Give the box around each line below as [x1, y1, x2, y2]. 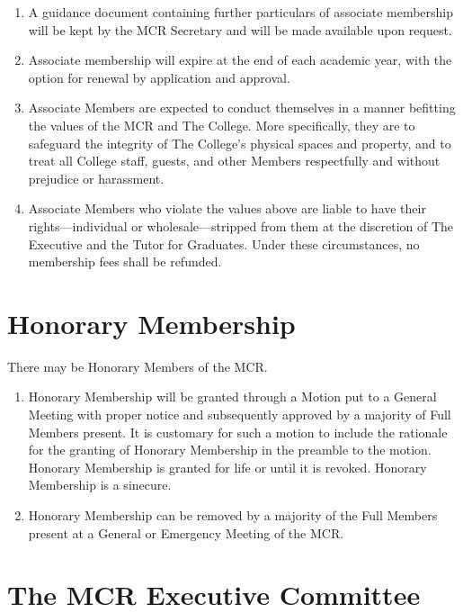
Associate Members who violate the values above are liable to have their [28, 199, 426, 218]
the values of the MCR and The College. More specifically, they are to [28, 115, 415, 134]
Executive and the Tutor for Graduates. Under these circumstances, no [28, 234, 420, 253]
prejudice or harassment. [28, 168, 165, 187]
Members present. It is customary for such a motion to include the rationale [28, 422, 448, 441]
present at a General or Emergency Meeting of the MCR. [28, 523, 344, 542]
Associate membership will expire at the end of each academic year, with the [28, 50, 452, 69]
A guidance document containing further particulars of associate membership [28, 3, 454, 21]
